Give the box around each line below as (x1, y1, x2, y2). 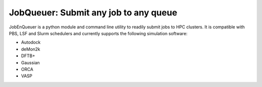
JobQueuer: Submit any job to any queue (9, 7, 178, 18)
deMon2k (21, 46, 41, 52)
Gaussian (21, 60, 40, 65)
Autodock (21, 39, 41, 45)
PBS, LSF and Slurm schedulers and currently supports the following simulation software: (9, 30, 188, 36)
